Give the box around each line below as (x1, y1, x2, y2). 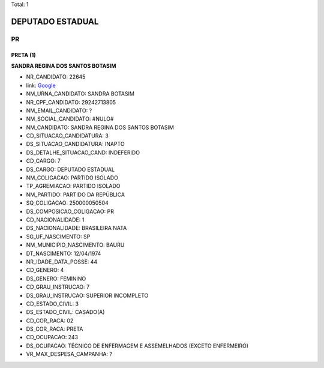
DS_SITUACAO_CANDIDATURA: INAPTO (26, 140, 125, 148)
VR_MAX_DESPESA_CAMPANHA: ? (26, 351, 113, 358)
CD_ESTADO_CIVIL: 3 (26, 300, 79, 307)
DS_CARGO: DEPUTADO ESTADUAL (26, 166, 115, 173)
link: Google (26, 82, 56, 89)
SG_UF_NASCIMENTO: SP (26, 233, 91, 240)
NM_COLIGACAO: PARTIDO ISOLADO (26, 174, 118, 181)
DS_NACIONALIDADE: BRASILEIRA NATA (26, 225, 127, 232)
